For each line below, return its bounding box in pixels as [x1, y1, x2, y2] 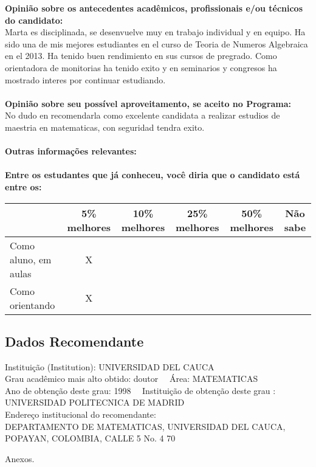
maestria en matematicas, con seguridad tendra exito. [5, 120, 205, 133]
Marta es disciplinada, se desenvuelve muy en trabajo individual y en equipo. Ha [5, 26, 306, 38]
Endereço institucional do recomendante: [5, 408, 156, 421]
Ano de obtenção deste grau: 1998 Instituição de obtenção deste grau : [5, 384, 276, 396]
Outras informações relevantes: [5, 145, 137, 157]
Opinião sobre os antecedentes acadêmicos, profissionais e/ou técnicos [5, 2, 303, 14]
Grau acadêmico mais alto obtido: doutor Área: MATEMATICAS [5, 372, 258, 385]
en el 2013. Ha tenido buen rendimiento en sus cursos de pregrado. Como [5, 49, 277, 62]
